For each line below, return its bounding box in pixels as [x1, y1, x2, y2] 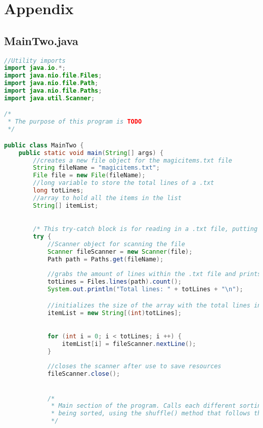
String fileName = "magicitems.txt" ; [33, 164, 160, 172]
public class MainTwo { [4, 141, 84, 149]
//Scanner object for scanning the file [47, 240, 185, 248]
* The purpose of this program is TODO [8, 118, 142, 126]
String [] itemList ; [33, 202, 99, 209]
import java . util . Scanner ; [4, 94, 95, 102]
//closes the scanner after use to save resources [47, 363, 222, 370]
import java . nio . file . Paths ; [4, 87, 102, 95]
